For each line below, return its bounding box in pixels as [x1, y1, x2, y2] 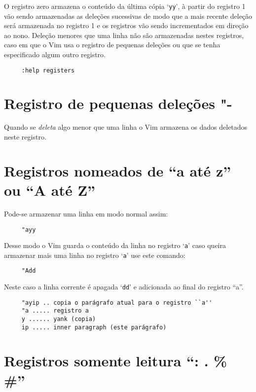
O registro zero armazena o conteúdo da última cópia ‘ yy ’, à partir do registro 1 [4, 1, 246, 11]
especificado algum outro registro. [4, 49, 106, 60]
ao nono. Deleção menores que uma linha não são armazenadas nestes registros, [4, 30, 244, 40]
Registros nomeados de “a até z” [4, 160, 231, 180]
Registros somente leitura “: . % [4, 350, 227, 370]
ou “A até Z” [4, 179, 96, 200]
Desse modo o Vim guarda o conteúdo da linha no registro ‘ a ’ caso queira [4, 240, 226, 250]
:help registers [21, 67, 75, 74]
